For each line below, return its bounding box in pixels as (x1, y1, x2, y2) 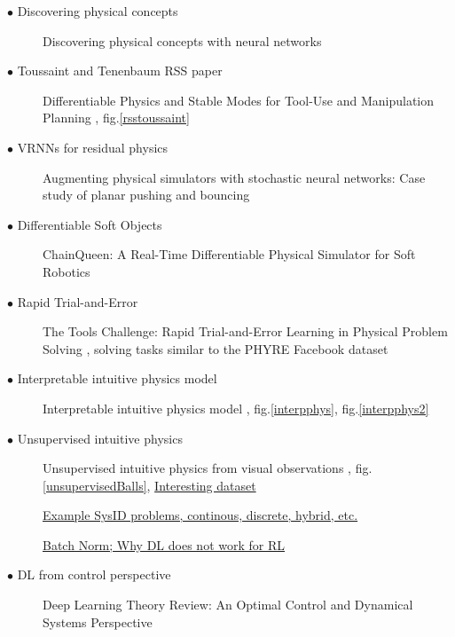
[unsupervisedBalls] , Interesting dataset (43, 476, 256, 494)
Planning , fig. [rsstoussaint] (43, 108, 190, 127)
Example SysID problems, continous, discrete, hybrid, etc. (43, 506, 358, 524)
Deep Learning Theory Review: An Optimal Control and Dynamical (43, 595, 413, 614)
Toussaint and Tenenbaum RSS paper (17, 61, 223, 80)
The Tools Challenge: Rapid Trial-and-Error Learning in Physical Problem (43, 322, 448, 341)
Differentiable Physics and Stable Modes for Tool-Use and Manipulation (43, 90, 435, 109)
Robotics (43, 262, 90, 280)
